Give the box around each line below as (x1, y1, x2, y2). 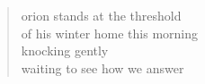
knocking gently (21, 41, 109, 60)
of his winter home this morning (21, 23, 199, 42)
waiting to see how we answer (21, 58, 184, 77)
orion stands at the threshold (21, 6, 182, 24)
